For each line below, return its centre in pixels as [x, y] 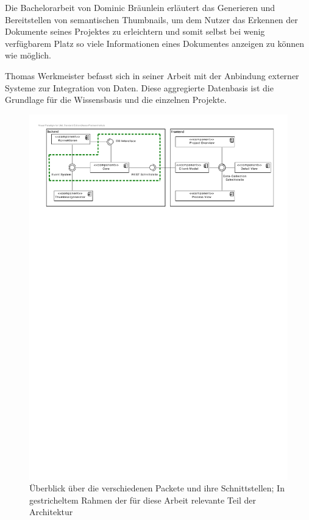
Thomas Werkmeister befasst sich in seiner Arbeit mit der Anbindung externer [152, 75]
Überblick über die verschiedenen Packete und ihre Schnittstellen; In [157, 488]
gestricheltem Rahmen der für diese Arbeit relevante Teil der [143, 500]
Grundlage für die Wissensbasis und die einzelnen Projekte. [116, 100]
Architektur [51, 512]
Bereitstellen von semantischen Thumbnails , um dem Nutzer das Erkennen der [151, 19]
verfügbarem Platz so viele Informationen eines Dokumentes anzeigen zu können [155, 43]
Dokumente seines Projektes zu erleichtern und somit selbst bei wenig [135, 31]
